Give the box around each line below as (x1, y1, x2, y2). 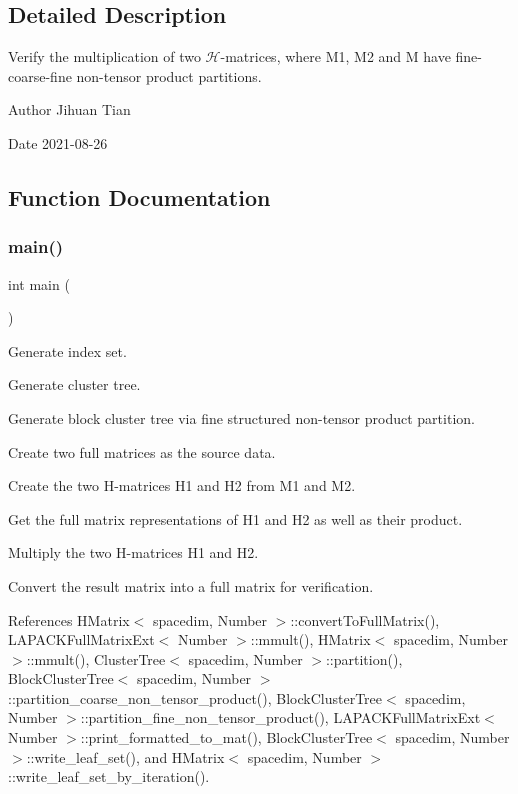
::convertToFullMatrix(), (290, 609, 440, 630)
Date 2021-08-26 (8, 132, 108, 153)
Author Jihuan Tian (8, 99, 131, 120)
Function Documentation (8, 181, 271, 212)
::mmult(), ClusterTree (26, 648, 166, 669)
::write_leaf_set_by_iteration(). (8, 766, 210, 787)
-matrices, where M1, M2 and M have (220, 46, 451, 67)
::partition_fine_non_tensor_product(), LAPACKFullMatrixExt (80, 707, 481, 728)
